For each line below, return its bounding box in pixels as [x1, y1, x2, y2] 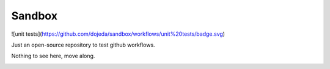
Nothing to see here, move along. [11, 52, 95, 60]
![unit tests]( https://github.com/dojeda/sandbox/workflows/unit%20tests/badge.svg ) [11, 30, 226, 38]
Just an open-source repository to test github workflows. [11, 41, 155, 48]
